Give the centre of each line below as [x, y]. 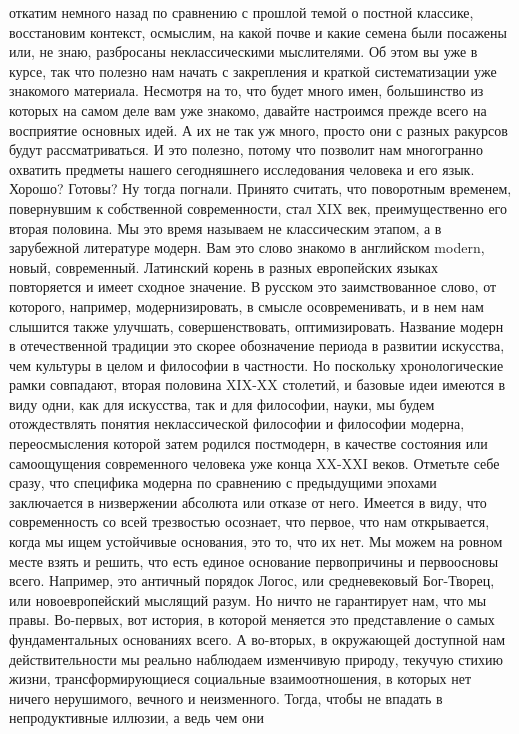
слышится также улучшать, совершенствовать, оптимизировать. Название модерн [256, 325]
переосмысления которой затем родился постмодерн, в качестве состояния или [248, 443]
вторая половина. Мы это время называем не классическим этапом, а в [225, 227]
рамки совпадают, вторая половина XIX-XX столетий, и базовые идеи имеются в [257, 384]
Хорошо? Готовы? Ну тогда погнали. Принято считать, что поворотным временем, [260, 188]
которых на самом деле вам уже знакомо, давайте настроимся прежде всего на [248, 109]
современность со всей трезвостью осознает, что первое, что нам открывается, [249, 521]
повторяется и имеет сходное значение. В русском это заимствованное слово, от [253, 286]
